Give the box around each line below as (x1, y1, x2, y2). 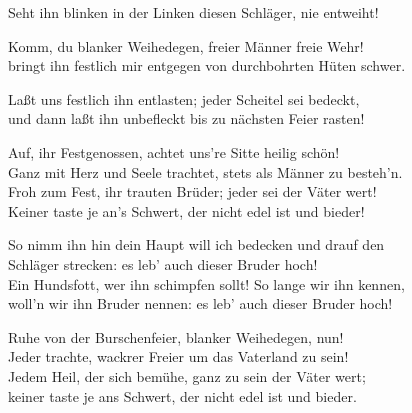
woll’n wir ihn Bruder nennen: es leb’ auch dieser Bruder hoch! (8, 293, 393, 314)
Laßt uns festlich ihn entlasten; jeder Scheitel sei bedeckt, (8, 88, 360, 109)
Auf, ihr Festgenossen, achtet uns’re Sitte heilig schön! (8, 141, 340, 162)
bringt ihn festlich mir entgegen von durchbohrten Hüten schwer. (8, 55, 406, 76)
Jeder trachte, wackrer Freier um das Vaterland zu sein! (8, 346, 349, 367)
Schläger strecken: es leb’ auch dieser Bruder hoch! (8, 253, 318, 274)
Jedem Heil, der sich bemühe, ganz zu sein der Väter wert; (8, 365, 366, 386)
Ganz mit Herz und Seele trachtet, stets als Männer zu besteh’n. (8, 161, 403, 182)
